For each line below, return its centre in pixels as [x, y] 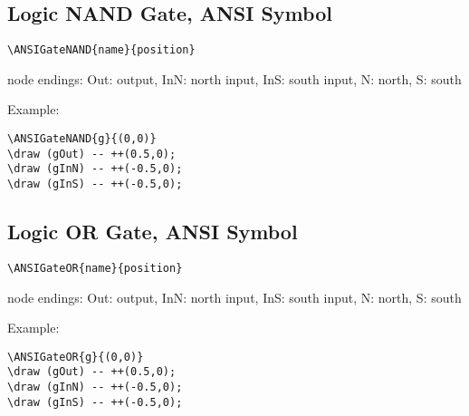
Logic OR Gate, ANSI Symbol [153, 232]
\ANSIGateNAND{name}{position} [101, 50]
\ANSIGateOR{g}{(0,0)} [76, 357]
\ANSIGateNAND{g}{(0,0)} [82, 139]
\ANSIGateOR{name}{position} [95, 268]
